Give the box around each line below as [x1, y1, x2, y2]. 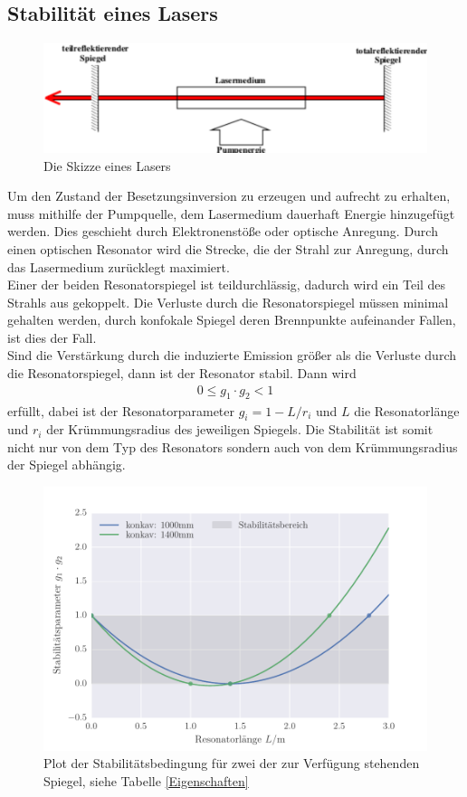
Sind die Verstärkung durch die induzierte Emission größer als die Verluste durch [7, 346, 456, 365]
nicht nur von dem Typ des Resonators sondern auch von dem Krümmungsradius [7, 437, 458, 456]
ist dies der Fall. [7, 327, 97, 346]
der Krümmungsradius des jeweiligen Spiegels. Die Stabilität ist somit [46, 420, 434, 439]
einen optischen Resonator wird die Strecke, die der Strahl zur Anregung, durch [7, 239, 449, 258]
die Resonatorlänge [354, 401, 460, 420]
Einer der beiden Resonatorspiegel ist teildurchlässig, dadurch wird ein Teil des [7, 275, 446, 294]
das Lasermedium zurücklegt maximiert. [7, 257, 230, 276]
